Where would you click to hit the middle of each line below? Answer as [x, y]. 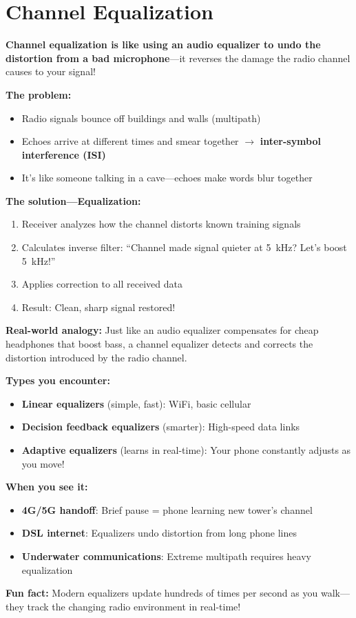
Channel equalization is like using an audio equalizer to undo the [163, 44]
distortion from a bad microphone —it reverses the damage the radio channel [178, 58]
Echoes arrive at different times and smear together [130, 141]
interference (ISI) [64, 154]
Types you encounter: [58, 380]
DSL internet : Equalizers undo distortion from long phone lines [159, 533]
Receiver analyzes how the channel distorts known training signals [161, 224]
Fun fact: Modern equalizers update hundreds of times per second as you [162, 593]
